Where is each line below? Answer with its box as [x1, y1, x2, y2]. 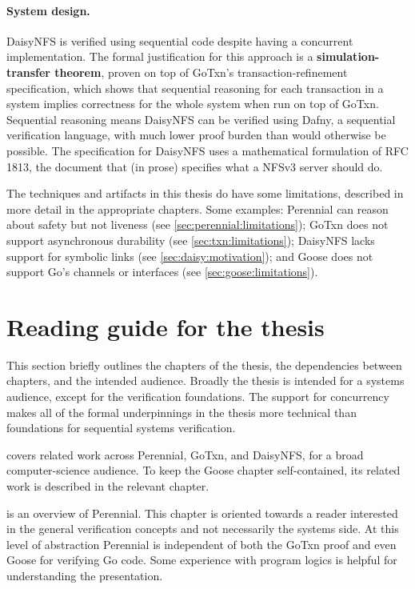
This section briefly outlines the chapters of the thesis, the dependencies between [6, 356, 402, 373]
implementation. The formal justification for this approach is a [6, 48, 313, 65]
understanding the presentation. [6, 567, 163, 583]
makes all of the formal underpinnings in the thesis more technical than [6, 403, 357, 420]
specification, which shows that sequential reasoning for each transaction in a [6, 79, 384, 96]
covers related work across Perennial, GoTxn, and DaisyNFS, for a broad [6, 446, 364, 463]
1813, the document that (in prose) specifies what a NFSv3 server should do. [6, 158, 383, 174]
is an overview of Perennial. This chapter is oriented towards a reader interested [6, 504, 398, 521]
